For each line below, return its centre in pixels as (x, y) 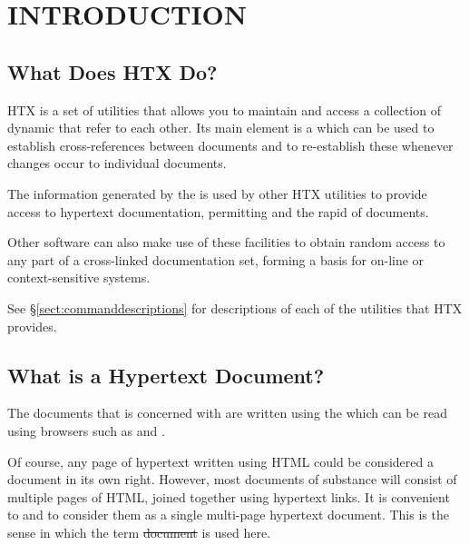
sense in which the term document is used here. (139, 532)
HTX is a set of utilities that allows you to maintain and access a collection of (224, 109)
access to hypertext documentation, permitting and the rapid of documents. (218, 211)
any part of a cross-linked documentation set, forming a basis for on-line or (216, 259)
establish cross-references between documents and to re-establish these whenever (230, 145)
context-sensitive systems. (79, 277)
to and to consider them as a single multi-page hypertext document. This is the (228, 515)
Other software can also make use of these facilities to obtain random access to (226, 242)
